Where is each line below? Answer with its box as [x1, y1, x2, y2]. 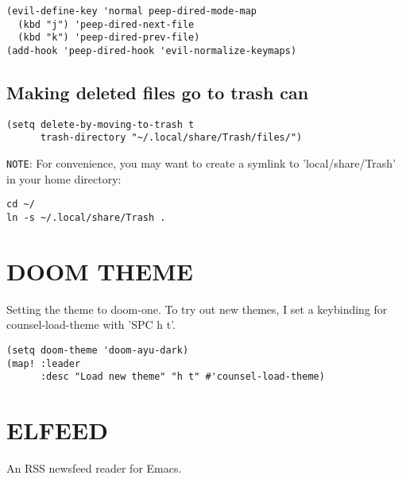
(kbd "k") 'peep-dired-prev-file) [17, 32, 200, 44]
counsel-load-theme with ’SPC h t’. [6, 316, 176, 333]
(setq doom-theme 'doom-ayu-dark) [6, 345, 189, 357]
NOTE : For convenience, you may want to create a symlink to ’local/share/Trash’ [6, 155, 396, 172]
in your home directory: [6, 170, 122, 187]
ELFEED [6, 414, 108, 446]
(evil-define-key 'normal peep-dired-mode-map [6, 6, 257, 17]
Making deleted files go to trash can [6, 80, 309, 105]
